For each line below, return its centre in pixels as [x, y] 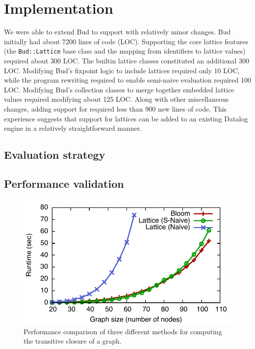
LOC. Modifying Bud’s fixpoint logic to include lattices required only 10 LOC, [122, 70]
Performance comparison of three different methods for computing [123, 331]
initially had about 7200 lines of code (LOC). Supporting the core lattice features [126, 41]
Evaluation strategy [55, 155]
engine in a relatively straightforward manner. [73, 128]
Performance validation [64, 183]
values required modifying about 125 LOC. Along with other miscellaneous [116, 99]
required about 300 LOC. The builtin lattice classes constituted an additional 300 [127, 60]
